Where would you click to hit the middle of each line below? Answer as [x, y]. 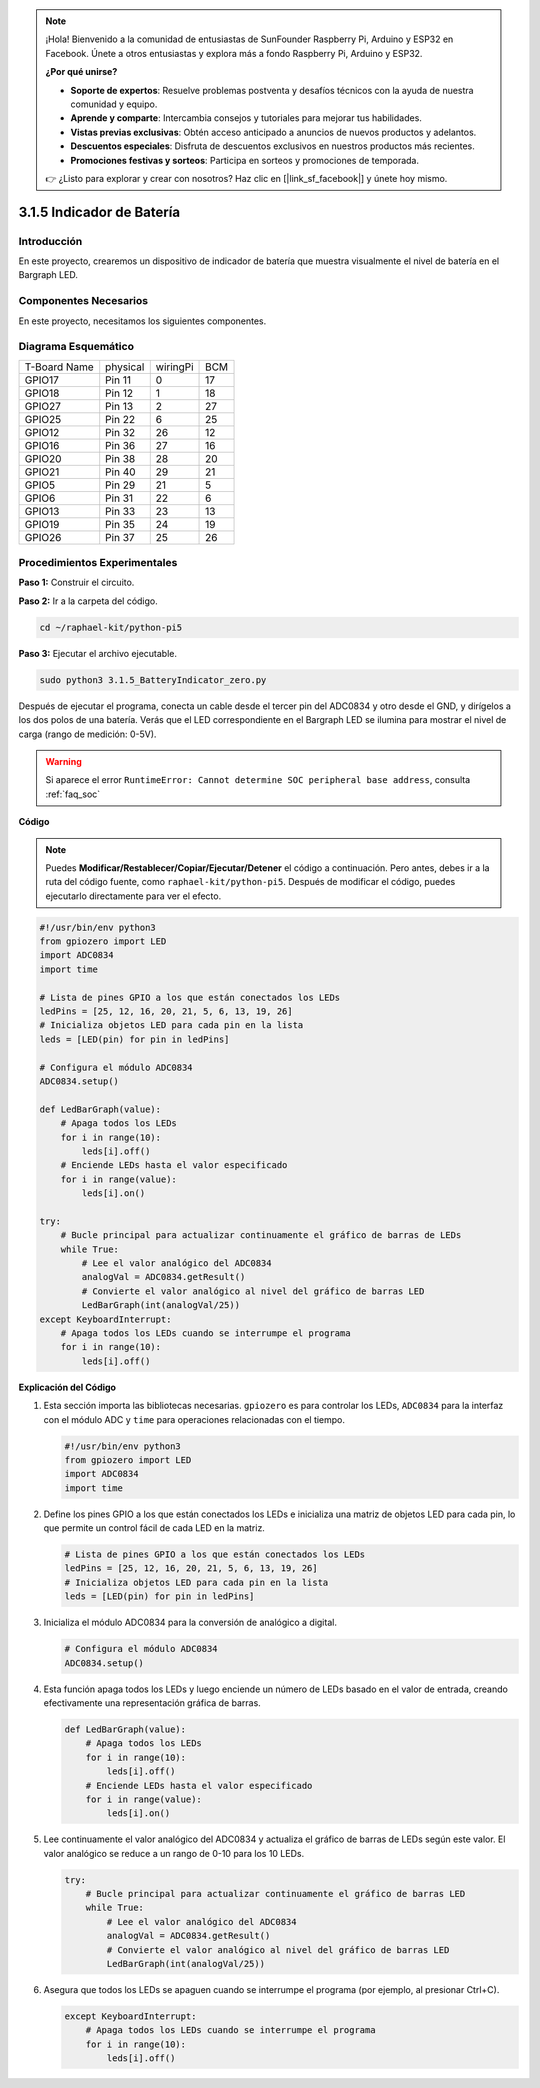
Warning [63, 761]
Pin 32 [120, 432]
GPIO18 [42, 393]
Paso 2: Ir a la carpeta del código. [88, 601]
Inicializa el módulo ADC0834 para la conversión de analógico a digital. [190, 1622]
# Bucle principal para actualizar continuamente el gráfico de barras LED [275, 1894]
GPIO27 [43, 406]
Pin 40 [120, 472]
